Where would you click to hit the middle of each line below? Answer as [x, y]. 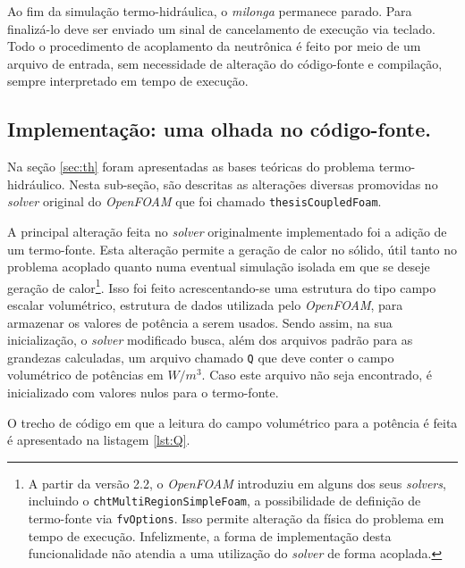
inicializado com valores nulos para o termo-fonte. [143, 393]
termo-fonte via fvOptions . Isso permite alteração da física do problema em [236, 518]
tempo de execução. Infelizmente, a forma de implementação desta [210, 535]
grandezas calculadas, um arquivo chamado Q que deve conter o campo [201, 357]
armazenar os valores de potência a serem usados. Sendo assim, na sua [200, 322]
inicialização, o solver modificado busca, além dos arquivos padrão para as [210, 340]
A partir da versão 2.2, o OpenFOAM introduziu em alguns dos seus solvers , [237, 483]
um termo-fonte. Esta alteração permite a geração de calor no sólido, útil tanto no [232, 249]
